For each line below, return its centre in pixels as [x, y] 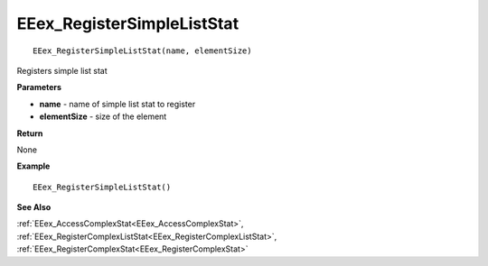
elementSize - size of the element [103, 116]
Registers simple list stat [62, 70]
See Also [34, 207]
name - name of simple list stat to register [117, 104]
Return [30, 133]
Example [33, 166]
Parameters [39, 87]
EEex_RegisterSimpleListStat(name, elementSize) [142, 50]
